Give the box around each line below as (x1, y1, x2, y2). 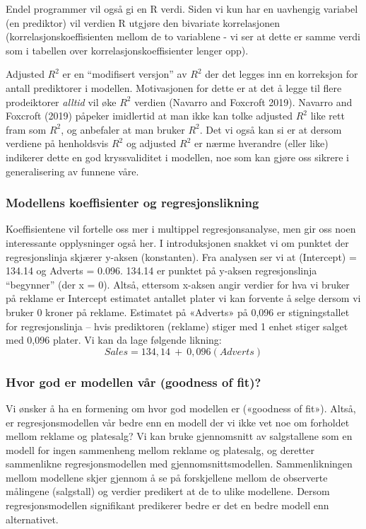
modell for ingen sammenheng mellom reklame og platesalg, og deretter (6, 442, 314, 457)
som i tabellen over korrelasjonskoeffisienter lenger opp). (6, 42, 249, 57)
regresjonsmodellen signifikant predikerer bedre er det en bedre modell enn (6, 498, 329, 513)
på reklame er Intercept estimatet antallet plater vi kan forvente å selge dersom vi (6, 291, 361, 306)
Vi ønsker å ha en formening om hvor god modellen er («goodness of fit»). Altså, (6, 400, 356, 415)
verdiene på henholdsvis (6, 136, 109, 151)
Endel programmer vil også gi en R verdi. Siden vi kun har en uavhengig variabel (6, 1, 358, 16)
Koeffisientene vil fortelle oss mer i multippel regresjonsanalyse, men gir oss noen (6, 221, 356, 236)
